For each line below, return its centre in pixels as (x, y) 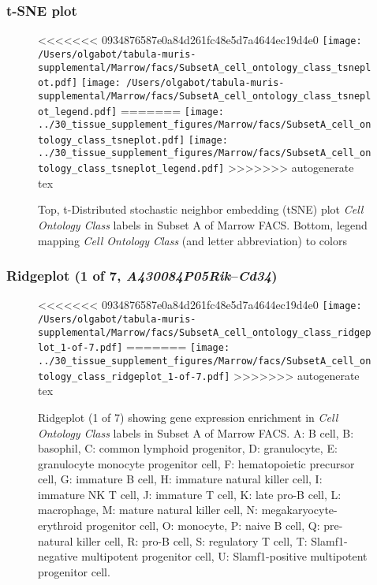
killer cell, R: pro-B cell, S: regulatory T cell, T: (192, 540)
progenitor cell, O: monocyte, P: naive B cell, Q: (203, 525)
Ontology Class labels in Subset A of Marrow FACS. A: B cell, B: (196, 432)
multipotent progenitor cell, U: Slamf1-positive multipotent (224, 556)
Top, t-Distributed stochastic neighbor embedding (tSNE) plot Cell (201, 209)
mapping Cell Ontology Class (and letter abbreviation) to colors (192, 240)
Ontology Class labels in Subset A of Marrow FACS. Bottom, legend (203, 224)
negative (58, 556)
